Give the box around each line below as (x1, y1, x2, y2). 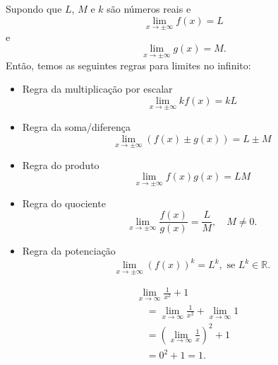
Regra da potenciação (22, 243, 116, 258)
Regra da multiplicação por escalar (22, 81, 173, 96)
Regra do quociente (22, 195, 106, 210)
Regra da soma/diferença (22, 120, 131, 134)
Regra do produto (22, 157, 99, 172)
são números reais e (107, 1, 191, 16)
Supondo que (6, 1, 62, 16)
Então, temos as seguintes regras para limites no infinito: (6, 57, 251, 72)
